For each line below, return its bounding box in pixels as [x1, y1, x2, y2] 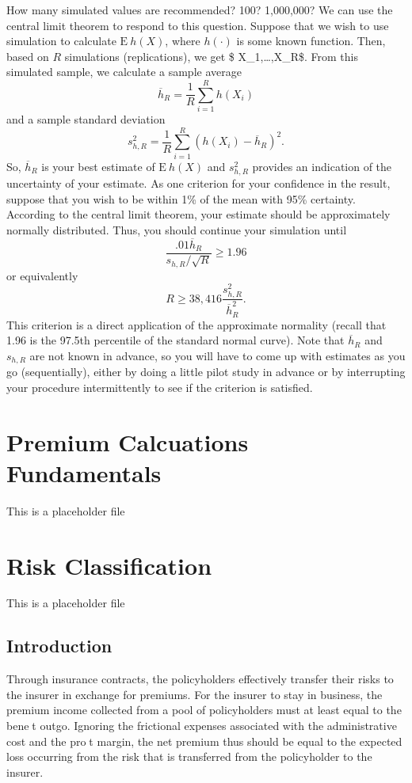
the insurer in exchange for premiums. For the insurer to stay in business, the [6, 686, 383, 702]
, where [165, 32, 200, 49]
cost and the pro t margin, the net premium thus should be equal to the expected [6, 732, 402, 749]
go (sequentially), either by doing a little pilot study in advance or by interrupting [6, 363, 406, 380]
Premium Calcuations [6, 425, 249, 458]
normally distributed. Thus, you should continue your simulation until [6, 221, 347, 238]
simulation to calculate [6, 32, 116, 49]
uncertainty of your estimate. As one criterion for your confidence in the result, [6, 174, 391, 191]
